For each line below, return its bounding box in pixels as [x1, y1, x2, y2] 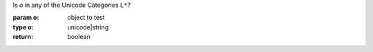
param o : [12, 14, 39, 22]
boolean [67, 33, 91, 41]
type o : [12, 23, 34, 31]
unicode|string [67, 23, 109, 31]
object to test [67, 14, 105, 22]
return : [12, 33, 34, 41]
